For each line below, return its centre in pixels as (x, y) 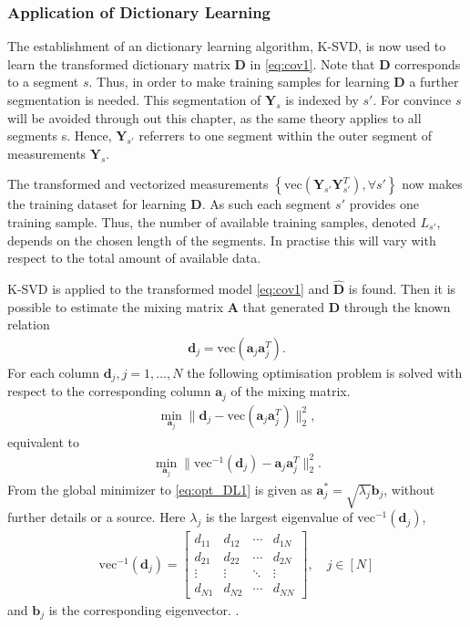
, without (409, 489)
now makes (432, 184)
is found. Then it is (402, 288)
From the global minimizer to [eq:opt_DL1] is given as (160, 489)
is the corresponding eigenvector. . (144, 609)
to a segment (43, 82)
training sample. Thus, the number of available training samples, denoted (212, 221)
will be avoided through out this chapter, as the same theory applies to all (215, 117)
